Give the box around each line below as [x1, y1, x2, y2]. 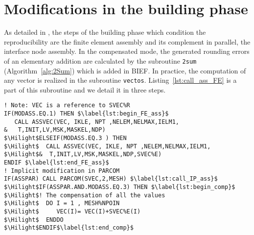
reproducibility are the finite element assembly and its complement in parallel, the [4, 36, 251, 47]
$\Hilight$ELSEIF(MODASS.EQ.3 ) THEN [4, 135, 127, 142]
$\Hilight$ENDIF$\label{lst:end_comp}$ [4, 224, 134, 232]
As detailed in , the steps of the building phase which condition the [4, 27, 206, 37]
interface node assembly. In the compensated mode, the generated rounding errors [4, 46, 250, 56]
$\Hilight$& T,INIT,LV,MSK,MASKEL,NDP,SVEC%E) [4, 151, 162, 158]
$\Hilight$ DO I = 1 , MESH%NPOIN [4, 200, 120, 207]
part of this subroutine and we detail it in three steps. [4, 84, 166, 94]
